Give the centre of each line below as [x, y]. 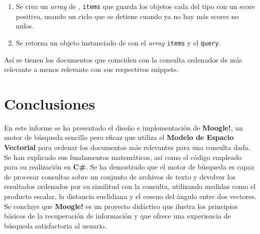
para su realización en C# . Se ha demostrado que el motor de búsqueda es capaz [129, 167]
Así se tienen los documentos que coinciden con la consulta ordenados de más [123, 59]
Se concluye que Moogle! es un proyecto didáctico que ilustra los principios [121, 206]
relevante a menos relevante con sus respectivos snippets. [91, 69]
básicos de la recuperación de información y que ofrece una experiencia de [117, 216]
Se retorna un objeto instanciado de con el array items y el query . [118, 42]
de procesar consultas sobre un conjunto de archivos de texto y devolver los [120, 176]
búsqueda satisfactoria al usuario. [55, 225]
